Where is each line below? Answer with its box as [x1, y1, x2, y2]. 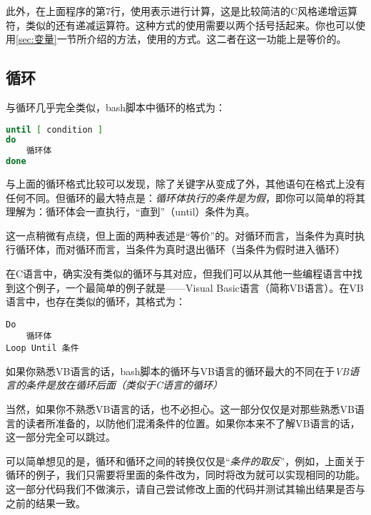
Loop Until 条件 [6, 343, 79, 354]
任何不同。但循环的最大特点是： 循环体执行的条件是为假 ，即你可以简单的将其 [6, 190, 365, 205]
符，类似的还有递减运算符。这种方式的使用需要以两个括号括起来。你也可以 [6, 17, 355, 32]
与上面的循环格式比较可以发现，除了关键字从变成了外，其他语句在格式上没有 [6, 176, 365, 191]
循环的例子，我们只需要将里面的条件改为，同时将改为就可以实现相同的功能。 [6, 467, 365, 482]
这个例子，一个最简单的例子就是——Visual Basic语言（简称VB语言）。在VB [15, 280, 364, 295]
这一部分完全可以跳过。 [6, 429, 116, 444]
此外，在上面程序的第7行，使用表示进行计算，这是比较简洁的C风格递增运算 [6, 4, 358, 18]
